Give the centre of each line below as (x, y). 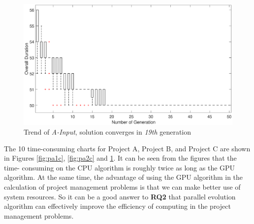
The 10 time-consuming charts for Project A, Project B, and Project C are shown (127, 148)
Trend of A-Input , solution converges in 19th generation (108, 131)
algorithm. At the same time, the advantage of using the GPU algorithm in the (124, 177)
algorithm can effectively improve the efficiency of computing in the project (117, 206)
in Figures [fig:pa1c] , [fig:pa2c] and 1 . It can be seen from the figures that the (120, 158)
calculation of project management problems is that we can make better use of (122, 186)
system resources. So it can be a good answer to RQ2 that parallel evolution (120, 196)
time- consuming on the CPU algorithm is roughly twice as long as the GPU (120, 167)
